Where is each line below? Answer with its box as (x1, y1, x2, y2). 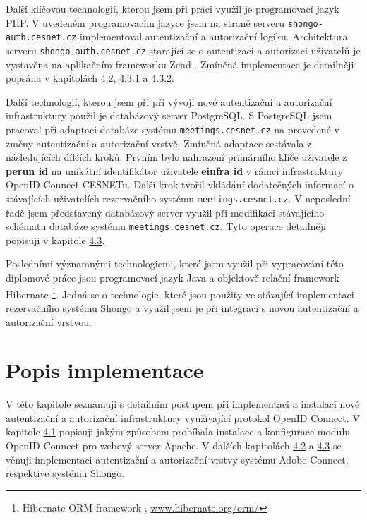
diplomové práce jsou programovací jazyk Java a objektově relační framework (6, 270, 339, 285)
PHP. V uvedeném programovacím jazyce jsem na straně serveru (6, 15, 285, 30)
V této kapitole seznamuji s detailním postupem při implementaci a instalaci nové (6, 397, 360, 411)
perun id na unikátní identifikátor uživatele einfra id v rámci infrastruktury (6, 163, 343, 178)
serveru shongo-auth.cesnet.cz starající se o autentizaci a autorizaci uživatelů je (6, 42, 361, 57)
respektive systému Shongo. (6, 466, 125, 480)
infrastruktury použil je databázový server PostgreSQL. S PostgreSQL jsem (6, 108, 332, 123)
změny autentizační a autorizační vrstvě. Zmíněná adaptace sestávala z (6, 135, 312, 150)
